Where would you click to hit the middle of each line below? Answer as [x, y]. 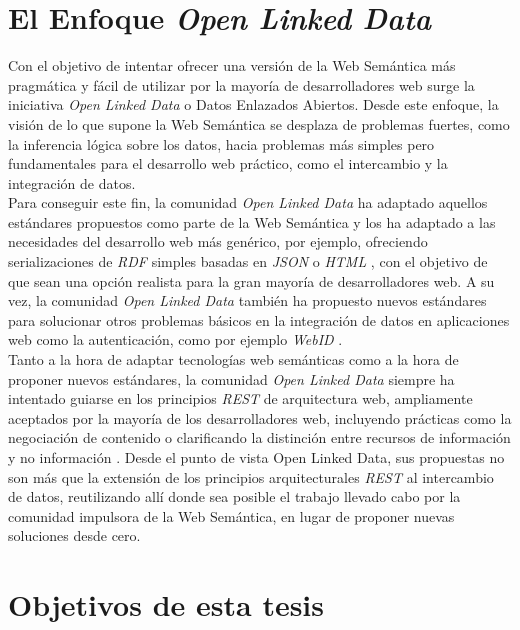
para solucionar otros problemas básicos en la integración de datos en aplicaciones [259, 319]
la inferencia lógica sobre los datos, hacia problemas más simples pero [221, 143]
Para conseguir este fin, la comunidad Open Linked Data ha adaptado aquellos [248, 202]
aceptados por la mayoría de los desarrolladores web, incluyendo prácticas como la [260, 417]
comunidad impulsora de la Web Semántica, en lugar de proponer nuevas [231, 515]
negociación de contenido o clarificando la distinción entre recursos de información [259, 437]
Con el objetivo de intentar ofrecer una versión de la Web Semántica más [232, 65]
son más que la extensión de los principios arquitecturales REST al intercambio [251, 476]
